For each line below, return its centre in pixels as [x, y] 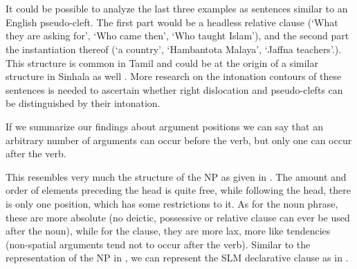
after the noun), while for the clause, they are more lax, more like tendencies [168, 231]
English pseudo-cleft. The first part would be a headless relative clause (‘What [172, 22]
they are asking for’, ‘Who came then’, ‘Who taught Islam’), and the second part [177, 36]
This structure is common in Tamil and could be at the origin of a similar [162, 62]
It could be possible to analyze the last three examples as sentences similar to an [177, 9]
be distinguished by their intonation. [83, 103]
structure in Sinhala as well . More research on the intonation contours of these [174, 76]
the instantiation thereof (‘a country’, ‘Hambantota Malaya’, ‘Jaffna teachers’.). [174, 49]
